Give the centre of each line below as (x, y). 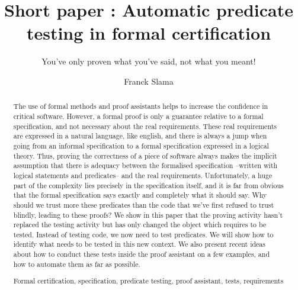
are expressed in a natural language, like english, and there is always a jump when (140, 136)
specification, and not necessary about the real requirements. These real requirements (145, 126)
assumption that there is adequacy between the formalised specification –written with (145, 165)
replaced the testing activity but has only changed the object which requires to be (140, 225)
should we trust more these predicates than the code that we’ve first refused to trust (144, 204)
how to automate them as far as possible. (77, 264)
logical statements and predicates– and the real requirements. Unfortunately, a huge (143, 175)
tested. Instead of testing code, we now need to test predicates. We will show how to (143, 234)
